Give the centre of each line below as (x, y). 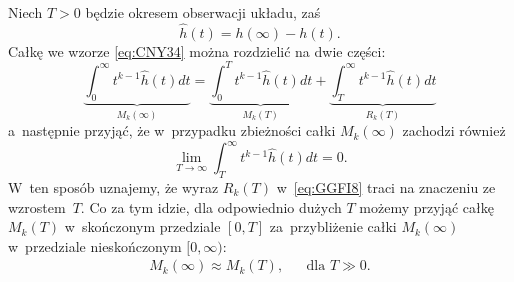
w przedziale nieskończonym (95, 245)
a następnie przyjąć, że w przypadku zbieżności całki (172, 130)
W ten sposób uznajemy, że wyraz (113, 187)
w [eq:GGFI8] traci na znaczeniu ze (386, 187)
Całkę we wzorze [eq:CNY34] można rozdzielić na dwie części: (197, 50)
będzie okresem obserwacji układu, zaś (203, 12)
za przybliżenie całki (333, 226)
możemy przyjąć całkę (426, 206)
